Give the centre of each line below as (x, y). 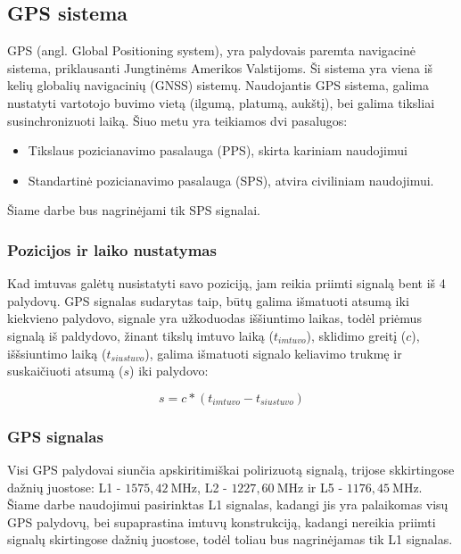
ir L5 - (325, 487)
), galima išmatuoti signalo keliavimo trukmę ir (273, 353)
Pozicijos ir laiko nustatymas (112, 249)
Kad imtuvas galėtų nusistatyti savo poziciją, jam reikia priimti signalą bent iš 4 (226, 283)
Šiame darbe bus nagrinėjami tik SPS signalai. (134, 210)
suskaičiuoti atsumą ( (66, 371)
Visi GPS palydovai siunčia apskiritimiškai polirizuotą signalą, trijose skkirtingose (231, 469)
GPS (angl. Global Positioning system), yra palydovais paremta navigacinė (211, 50)
